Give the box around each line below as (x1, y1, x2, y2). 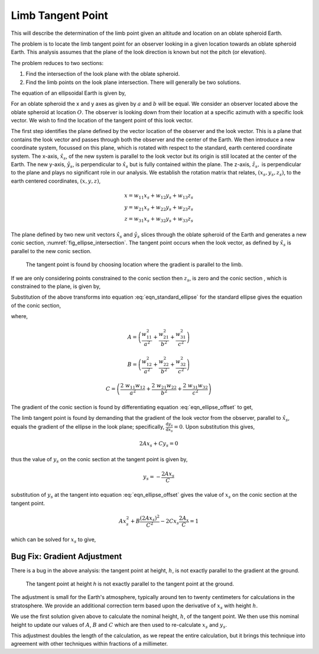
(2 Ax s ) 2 (139, 513, 159, 523)
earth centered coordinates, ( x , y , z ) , (11, 177, 101, 184)
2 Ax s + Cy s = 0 (139, 441, 178, 448)
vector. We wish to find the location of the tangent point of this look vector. (11, 117, 193, 124)
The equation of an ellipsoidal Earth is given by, (11, 89, 126, 96)
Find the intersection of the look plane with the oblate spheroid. (25, 70, 180, 77)
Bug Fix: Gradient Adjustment (11, 551, 122, 561)
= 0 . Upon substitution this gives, (173, 423, 255, 430)
